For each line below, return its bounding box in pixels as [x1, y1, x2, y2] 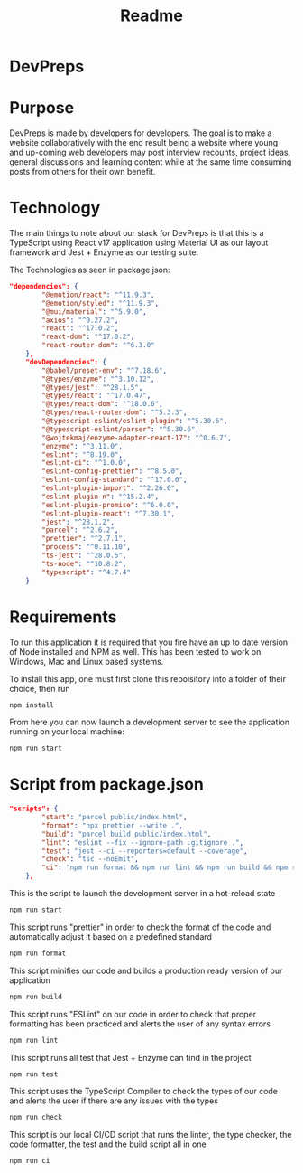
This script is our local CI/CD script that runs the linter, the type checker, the [9, 1130, 292, 1140]
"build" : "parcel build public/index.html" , [41, 829, 212, 838]
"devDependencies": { [25, 357, 106, 366]
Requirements [9, 607, 117, 627]
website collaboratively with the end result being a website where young [9, 137, 279, 148]
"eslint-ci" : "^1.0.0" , [41, 459, 131, 468]
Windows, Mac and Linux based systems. [9, 656, 164, 667]
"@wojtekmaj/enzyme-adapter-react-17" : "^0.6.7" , [41, 433, 232, 442]
